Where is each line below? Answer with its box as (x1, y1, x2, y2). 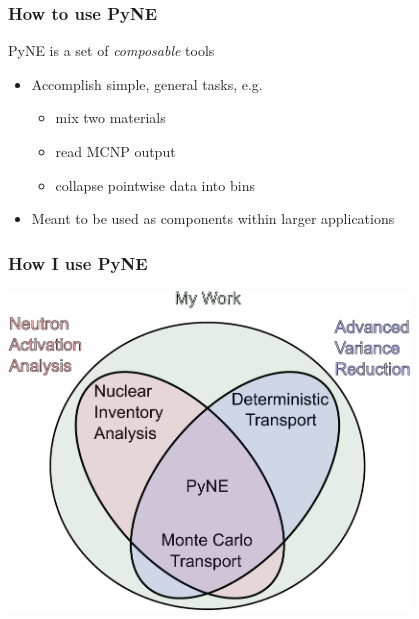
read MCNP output (55, 141, 176, 161)
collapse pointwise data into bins (55, 174, 255, 195)
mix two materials (55, 107, 166, 128)
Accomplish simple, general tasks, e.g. (31, 73, 263, 94)
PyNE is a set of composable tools (8, 40, 215, 61)
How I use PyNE (8, 250, 148, 275)
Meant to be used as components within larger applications (31, 208, 395, 229)
